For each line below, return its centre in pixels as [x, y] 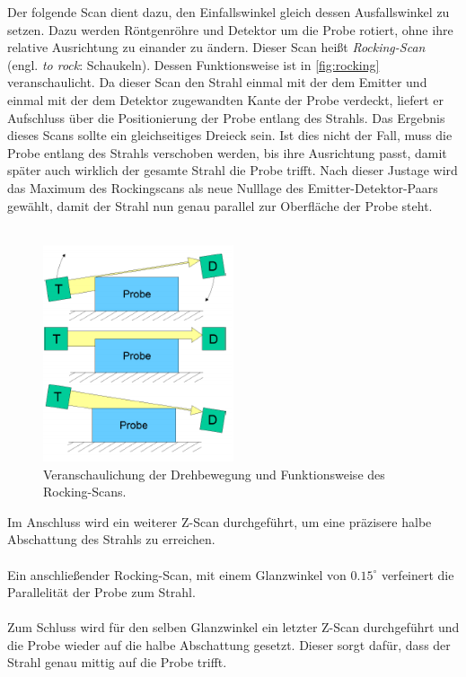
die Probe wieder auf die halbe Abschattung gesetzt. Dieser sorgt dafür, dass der [229, 644]
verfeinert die [418, 574]
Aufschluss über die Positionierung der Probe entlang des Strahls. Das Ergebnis [226, 117]
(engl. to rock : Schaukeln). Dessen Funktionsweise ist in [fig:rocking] [193, 64]
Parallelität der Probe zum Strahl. [101, 592]
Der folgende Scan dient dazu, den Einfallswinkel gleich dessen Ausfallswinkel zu [229, 12]
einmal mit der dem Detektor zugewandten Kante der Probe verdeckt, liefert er [225, 99]
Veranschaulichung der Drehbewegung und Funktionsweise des [214, 474]
